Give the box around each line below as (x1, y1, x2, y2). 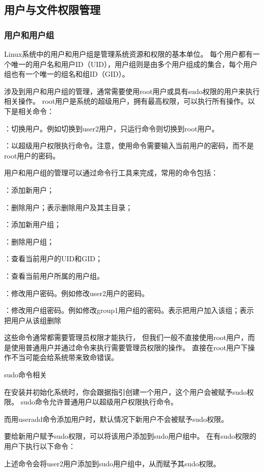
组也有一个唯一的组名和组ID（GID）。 (4, 69, 129, 79)
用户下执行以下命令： (4, 441, 75, 452)
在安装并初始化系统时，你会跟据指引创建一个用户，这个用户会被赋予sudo (4, 386, 247, 397)
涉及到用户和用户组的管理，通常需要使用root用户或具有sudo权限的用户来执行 (4, 85, 260, 96)
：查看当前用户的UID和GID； (4, 253, 102, 264)
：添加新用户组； (4, 219, 61, 230)
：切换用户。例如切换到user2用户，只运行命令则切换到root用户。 (4, 123, 219, 133)
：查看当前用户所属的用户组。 (4, 270, 104, 281)
